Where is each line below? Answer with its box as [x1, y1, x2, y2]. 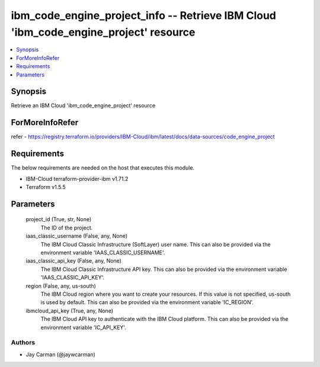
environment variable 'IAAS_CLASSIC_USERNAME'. [40, 249, 165, 256]
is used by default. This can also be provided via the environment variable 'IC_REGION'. [40, 299, 254, 306]
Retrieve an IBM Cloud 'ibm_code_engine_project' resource [11, 102, 156, 109]
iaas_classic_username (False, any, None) [25, 232, 127, 240]
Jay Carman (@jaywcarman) [25, 350, 96, 358]
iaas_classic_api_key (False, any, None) [25, 257, 121, 264]
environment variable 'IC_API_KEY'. [40, 324, 127, 331]
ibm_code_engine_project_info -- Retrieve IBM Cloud [11, 9, 277, 22]
